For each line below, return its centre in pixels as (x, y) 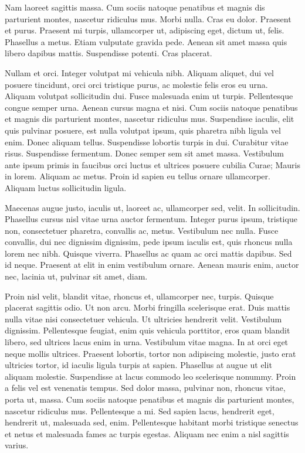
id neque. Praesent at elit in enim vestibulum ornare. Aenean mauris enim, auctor (152, 265)
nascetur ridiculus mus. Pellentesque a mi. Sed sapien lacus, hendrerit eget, (140, 411)
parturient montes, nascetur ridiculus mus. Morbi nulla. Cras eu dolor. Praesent (148, 18)
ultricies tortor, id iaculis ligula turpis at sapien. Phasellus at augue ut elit (138, 365)
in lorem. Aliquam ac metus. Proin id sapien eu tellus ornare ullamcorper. (138, 176)
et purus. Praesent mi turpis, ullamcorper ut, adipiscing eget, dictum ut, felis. (145, 30)
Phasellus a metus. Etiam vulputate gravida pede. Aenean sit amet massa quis (146, 41)
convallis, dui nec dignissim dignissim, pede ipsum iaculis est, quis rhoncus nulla (149, 242)
